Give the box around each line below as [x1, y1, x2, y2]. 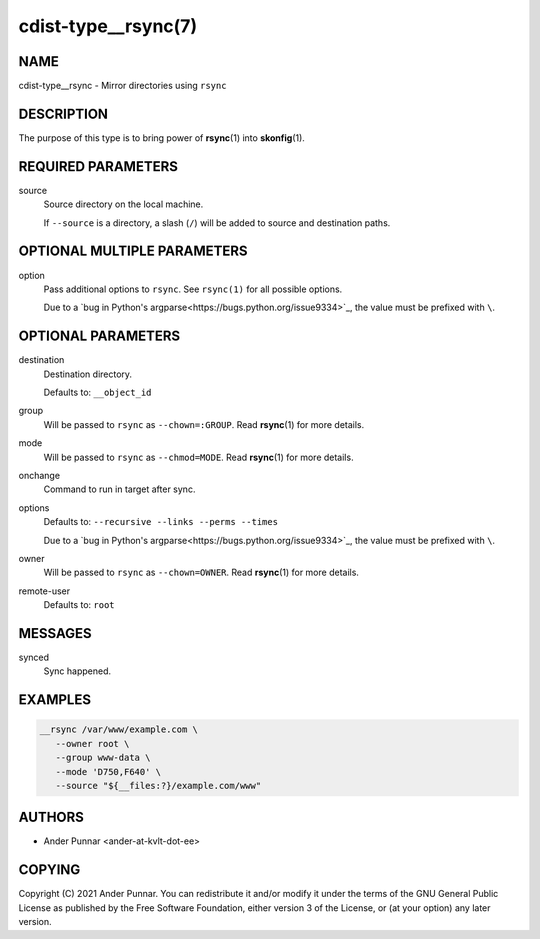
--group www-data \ [55, 752, 151, 764]
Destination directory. [43, 368, 133, 380]
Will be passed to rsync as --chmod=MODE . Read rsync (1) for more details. [43, 451, 354, 463]
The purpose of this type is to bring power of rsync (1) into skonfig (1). [18, 131, 305, 144]
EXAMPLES [18, 691, 92, 709]
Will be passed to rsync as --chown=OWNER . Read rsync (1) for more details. [43, 566, 360, 579]
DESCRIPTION [18, 105, 109, 122]
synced [18, 651, 50, 664]
